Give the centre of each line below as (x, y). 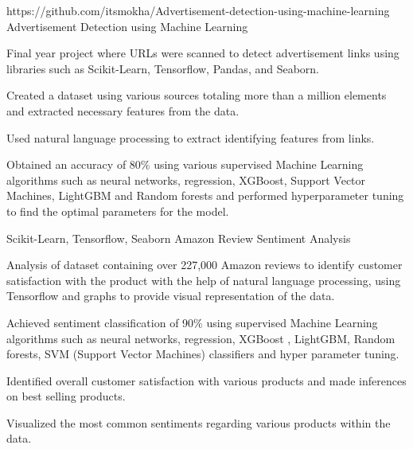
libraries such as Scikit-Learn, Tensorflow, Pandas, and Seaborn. (163, 68)
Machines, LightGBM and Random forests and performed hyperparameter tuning (205, 195)
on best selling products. (66, 396)
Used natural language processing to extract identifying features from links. (191, 137)
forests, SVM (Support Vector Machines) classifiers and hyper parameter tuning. (203, 354)
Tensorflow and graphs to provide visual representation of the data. (171, 296)
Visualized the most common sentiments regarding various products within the (199, 422)
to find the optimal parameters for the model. (118, 211)
